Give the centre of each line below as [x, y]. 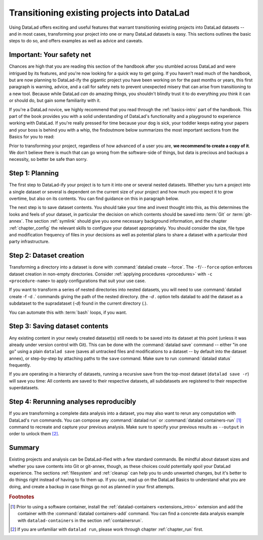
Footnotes [22, 497]
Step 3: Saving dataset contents [59, 326]
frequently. [20, 365]
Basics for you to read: [32, 137]
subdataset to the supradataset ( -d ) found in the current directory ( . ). [78, 303]
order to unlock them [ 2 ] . [34, 434]
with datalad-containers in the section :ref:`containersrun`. [80, 520]
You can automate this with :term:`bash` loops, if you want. [68, 312]
